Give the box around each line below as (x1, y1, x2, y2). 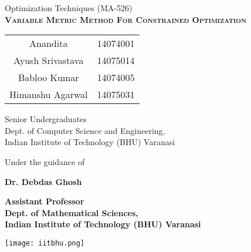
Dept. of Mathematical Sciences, (5, 206, 138, 219)
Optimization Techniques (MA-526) (5, 2, 133, 14)
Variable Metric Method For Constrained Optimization (5, 13, 246, 25)
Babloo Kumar (18, 70, 79, 85)
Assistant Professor (5, 195, 84, 207)
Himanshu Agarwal (9, 88, 88, 102)
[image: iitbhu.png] (5, 238, 85, 247)
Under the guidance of (5, 155, 85, 167)
